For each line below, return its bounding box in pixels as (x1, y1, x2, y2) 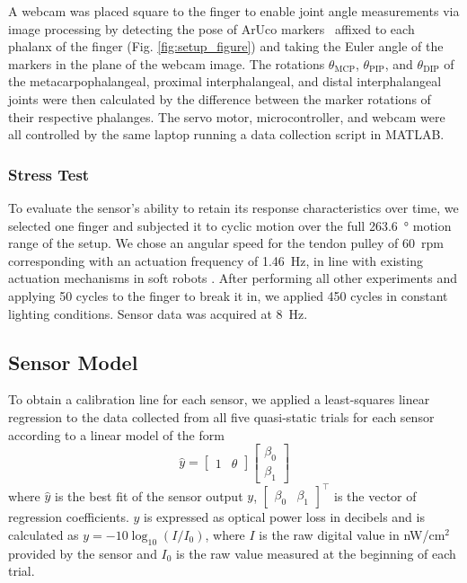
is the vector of (334, 486, 417, 505)
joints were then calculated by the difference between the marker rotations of (8, 89, 431, 108)
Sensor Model (8, 348, 138, 375)
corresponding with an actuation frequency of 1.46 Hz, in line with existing (8, 251, 423, 269)
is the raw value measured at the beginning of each (176, 543, 456, 562)
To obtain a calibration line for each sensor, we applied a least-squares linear (8, 390, 430, 409)
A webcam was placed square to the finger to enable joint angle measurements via (8, 2, 460, 20)
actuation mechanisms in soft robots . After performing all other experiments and (8, 269, 457, 287)
